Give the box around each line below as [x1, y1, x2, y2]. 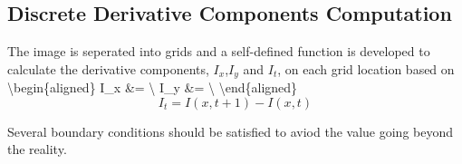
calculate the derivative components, [7, 59, 209, 78]
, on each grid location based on [277, 59, 455, 78]
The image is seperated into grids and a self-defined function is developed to [7, 42, 430, 61]
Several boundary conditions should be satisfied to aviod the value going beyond [7, 121, 453, 140]
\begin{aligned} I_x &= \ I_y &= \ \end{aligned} [7, 78, 298, 97]
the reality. [7, 140, 67, 159]
